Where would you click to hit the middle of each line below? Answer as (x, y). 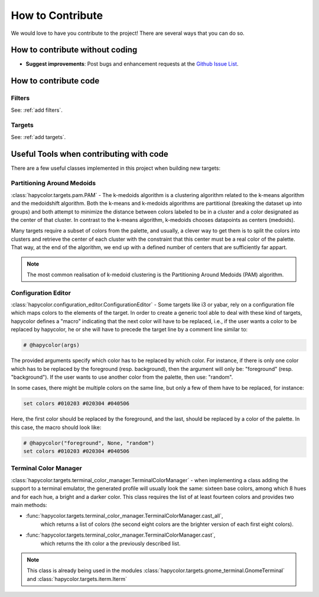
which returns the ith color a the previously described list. (110, 543)
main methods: (29, 505)
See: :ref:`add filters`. (37, 110)
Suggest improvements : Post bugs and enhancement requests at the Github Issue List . (132, 64)
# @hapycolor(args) (51, 345)
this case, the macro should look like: (56, 427)
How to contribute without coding (74, 50)
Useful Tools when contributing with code (89, 154)
